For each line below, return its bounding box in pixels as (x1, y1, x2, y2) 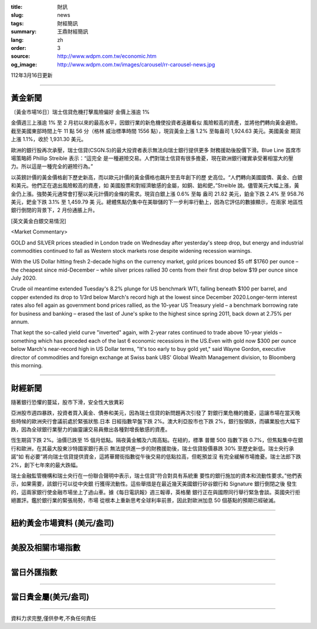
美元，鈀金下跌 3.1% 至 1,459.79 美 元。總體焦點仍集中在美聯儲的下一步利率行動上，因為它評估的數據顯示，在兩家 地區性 (11, 198, 303, 205)
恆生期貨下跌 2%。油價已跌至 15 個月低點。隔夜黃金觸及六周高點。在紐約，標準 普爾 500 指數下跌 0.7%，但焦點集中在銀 (11, 437, 303, 444)
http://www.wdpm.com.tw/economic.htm (57, 53, 157, 60)
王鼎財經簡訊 (57, 28, 88, 35)
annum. (11, 318, 29, 326)
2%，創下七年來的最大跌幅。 (11, 461, 82, 469)
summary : (11, 28, 37, 35)
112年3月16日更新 (11, 72, 53, 79)
